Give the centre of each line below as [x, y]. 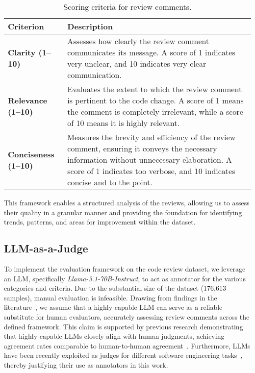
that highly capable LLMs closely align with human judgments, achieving [114, 336]
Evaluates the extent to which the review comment [155, 89]
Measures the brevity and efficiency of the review [152, 137]
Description [90, 26]
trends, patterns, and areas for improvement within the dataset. [100, 222]
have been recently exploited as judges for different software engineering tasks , [123, 355]
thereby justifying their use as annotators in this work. [86, 364]
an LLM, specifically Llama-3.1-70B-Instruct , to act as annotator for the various [125, 278]
